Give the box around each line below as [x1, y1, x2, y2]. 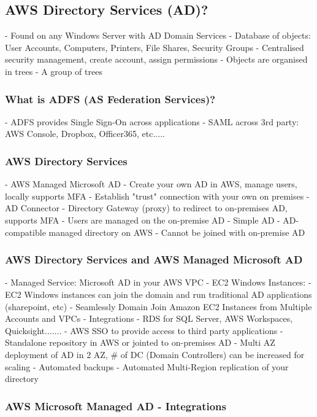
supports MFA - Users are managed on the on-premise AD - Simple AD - [5, 213, 280, 226]
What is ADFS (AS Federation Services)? [5, 91, 216, 106]
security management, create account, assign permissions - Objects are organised [5, 53, 308, 66]
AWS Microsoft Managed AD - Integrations [5, 398, 226, 413]
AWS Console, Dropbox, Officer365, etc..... [5, 127, 165, 140]
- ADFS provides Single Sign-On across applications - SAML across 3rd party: [5, 115, 299, 128]
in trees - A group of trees [5, 64, 102, 77]
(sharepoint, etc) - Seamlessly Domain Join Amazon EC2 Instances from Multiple [5, 300, 312, 313]
